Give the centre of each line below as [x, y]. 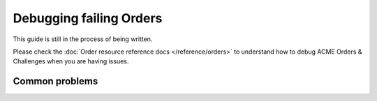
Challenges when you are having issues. [71, 61]
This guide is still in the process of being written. [83, 39]
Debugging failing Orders [88, 18]
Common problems [56, 81]
